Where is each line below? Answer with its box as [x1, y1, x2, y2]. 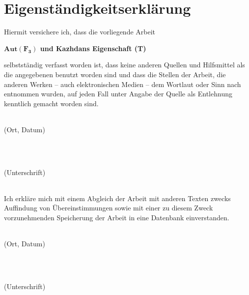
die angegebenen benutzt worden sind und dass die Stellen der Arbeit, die [4, 69, 226, 79]
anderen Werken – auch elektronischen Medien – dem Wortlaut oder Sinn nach [4, 79, 241, 89]
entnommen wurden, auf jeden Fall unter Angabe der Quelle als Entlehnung [4, 88, 232, 99]
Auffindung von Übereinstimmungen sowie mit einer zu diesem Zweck [4, 203, 213, 213]
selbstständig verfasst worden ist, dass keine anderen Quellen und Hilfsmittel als [4, 59, 245, 70]
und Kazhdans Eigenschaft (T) [40, 43, 146, 53]
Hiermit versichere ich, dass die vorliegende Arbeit [4, 27, 156, 37]
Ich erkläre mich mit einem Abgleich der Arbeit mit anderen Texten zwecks [4, 193, 231, 203]
